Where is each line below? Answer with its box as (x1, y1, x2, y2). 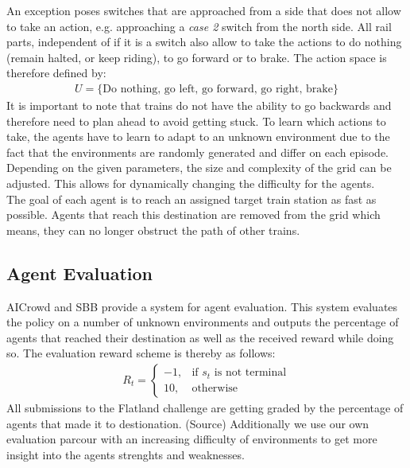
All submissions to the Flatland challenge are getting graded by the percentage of (6, 399, 404, 415)
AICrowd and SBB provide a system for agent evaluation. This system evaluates (6, 298, 398, 314)
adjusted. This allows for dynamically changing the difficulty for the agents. (6, 174, 375, 191)
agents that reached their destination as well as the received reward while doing (6, 329, 394, 345)
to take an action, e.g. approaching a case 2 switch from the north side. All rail (6, 18, 392, 34)
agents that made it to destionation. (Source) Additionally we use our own (6, 415, 369, 431)
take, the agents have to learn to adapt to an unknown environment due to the (6, 128, 390, 145)
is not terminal (214, 367, 287, 379)
